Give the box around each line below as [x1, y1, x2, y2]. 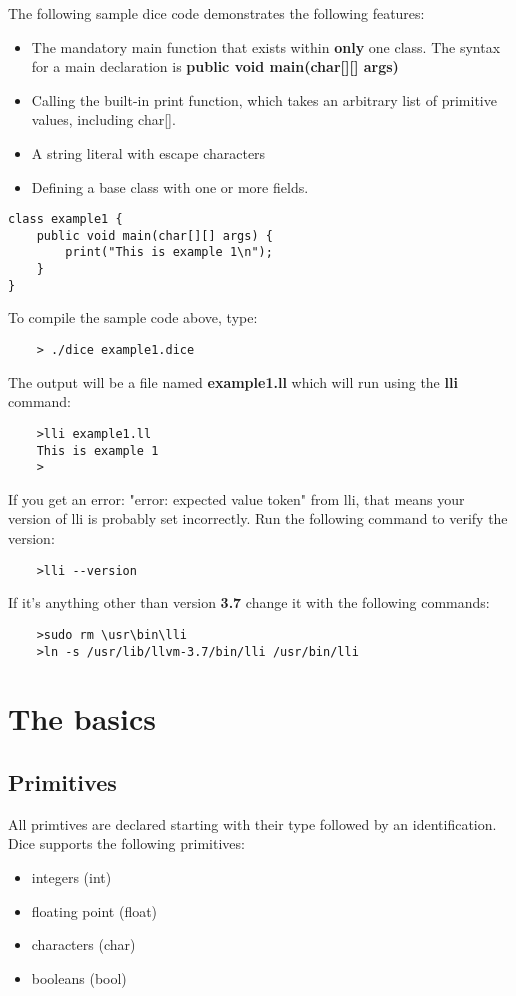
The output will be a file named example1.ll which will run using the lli [8, 371, 458, 392]
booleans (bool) [31, 967, 127, 988]
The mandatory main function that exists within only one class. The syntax [31, 36, 501, 57]
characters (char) [31, 934, 136, 955]
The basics [8, 698, 156, 739]
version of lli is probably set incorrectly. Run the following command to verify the [8, 508, 508, 529]
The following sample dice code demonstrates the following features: [8, 3, 425, 23]
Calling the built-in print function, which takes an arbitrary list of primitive [31, 89, 497, 110]
